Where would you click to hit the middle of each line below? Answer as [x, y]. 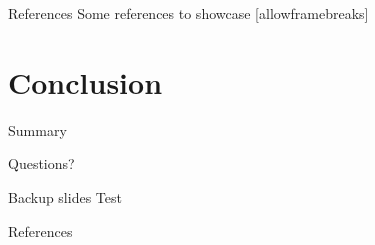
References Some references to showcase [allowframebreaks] [188, 13]
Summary [37, 129]
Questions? [41, 163]
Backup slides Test [65, 196]
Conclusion [85, 81]
